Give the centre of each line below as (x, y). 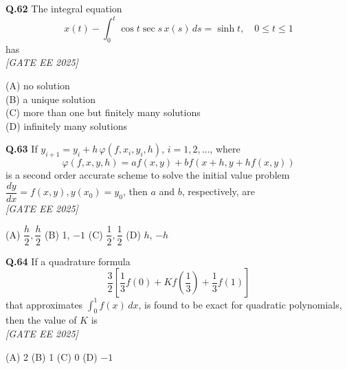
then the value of (41, 320)
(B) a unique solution (51, 99)
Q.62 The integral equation (64, 8)
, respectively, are (219, 191)
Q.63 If (22, 149)
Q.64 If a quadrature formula (68, 261)
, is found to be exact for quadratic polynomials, (240, 304)
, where (225, 149)
